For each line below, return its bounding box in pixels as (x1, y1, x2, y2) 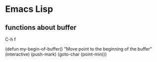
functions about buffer (5, 23, 77, 32)
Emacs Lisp (5, 3, 53, 15)
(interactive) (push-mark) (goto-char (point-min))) (5, 51, 107, 57)
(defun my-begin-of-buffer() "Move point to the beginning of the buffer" (5, 46, 153, 52)
